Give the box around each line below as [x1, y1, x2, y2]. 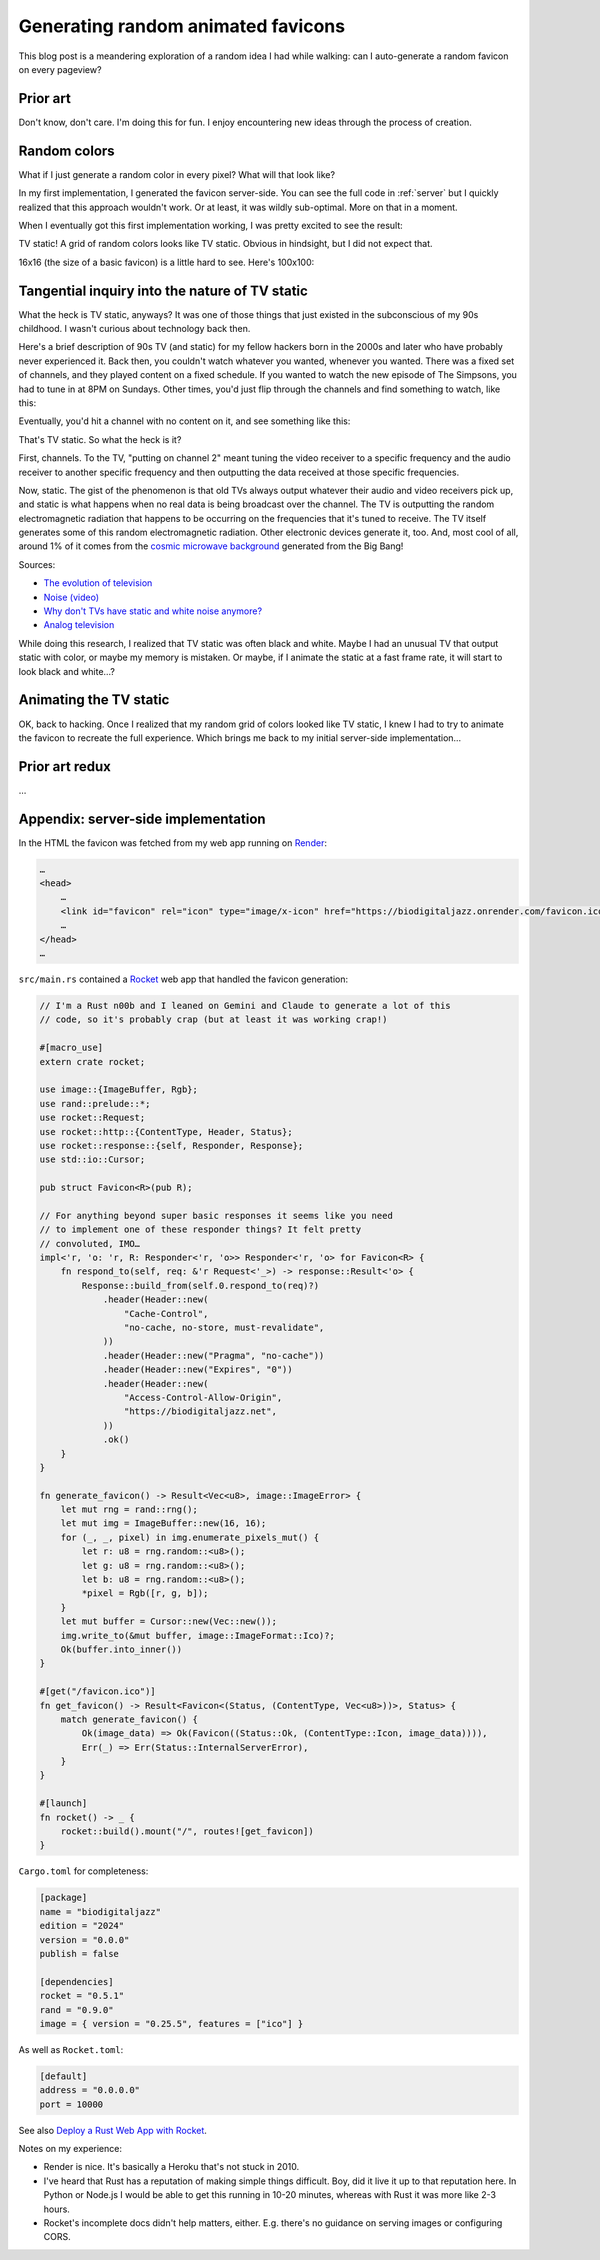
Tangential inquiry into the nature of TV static [18, 282, 309, 299]
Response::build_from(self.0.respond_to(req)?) [81, 1280, 320, 1291]
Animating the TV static [18, 691, 170, 709]
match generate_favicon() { [60, 1713, 199, 1725]
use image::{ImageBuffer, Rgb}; [39, 1084, 199, 1095]
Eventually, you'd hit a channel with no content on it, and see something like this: [18, 415, 351, 427]
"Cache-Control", [123, 1308, 209, 1319]
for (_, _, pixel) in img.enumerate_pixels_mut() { [60, 1531, 320, 1543]
